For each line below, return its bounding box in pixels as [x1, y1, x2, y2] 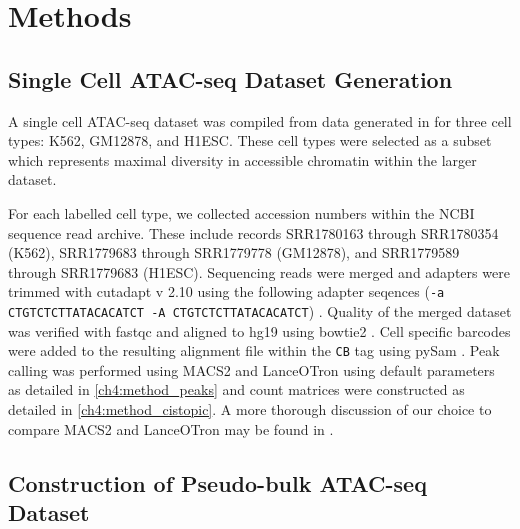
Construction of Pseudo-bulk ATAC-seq [8, 467, 427, 498]
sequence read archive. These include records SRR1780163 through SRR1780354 [8, 222, 499, 243]
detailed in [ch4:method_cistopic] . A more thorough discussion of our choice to [8, 399, 492, 420]
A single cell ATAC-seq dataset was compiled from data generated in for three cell [8, 110, 512, 131]
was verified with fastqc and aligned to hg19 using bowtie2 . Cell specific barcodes [8, 320, 511, 341]
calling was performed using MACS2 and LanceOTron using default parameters [8, 359, 495, 380]
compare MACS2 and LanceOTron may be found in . [8, 418, 334, 439]
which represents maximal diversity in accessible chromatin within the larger [8, 149, 477, 170]
